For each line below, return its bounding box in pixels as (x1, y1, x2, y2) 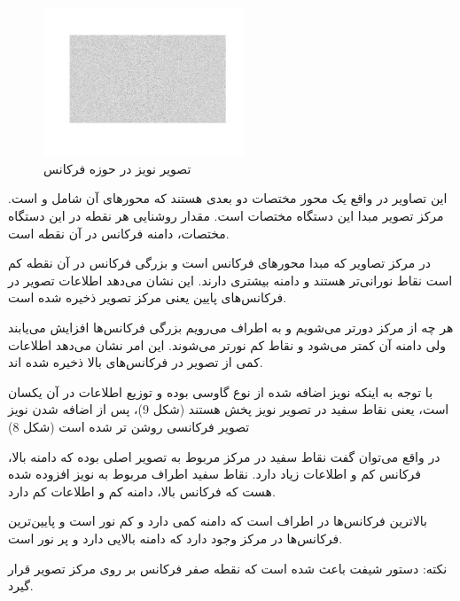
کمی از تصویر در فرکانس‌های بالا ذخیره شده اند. (8, 353, 263, 371)
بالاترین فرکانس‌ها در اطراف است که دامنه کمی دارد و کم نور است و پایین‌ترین (8, 511, 427, 530)
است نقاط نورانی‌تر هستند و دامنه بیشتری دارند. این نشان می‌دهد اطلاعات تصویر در (8, 270, 453, 289)
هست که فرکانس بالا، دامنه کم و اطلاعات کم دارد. (8, 481, 276, 500)
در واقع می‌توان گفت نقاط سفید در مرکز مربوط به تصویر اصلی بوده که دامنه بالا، (8, 447, 441, 465)
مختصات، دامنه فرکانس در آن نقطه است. (8, 223, 230, 242)
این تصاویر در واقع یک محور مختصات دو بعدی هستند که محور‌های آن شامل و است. (8, 189, 448, 207)
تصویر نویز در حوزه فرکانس (43, 159, 191, 177)
